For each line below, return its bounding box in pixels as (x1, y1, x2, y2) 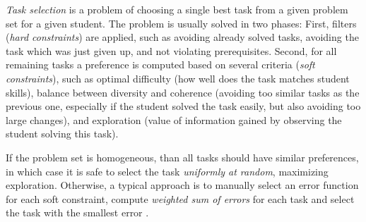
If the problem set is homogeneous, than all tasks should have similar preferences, (6, 149, 359, 164)
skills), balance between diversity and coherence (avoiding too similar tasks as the (6, 85, 360, 99)
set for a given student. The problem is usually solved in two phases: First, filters (6, 16, 357, 30)
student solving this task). (6, 126, 119, 141)
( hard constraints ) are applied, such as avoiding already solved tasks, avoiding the (6, 30, 359, 44)
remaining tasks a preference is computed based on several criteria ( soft (6, 57, 315, 72)
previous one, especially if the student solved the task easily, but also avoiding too (6, 99, 361, 113)
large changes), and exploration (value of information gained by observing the (6, 112, 342, 127)
